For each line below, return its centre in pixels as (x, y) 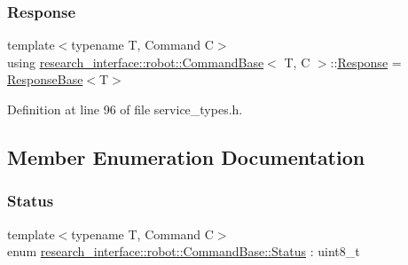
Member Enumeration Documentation (186, 156)
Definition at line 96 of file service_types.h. (125, 109)
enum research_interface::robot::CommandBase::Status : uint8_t (184, 251)
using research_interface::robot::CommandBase (136, 62)
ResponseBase (45, 79)
